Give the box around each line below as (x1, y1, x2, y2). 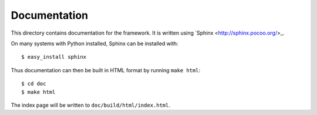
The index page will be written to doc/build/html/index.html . (11, 102, 170, 109)
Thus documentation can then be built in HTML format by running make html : (11, 66, 201, 73)
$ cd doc (21, 80, 46, 87)
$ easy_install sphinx (21, 53, 87, 60)
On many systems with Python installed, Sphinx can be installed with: (11, 40, 178, 47)
